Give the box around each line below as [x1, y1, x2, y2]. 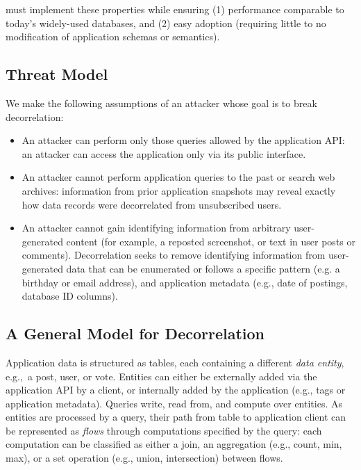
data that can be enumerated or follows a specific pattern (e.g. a [66, 261, 340, 275]
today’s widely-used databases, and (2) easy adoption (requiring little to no [6, 15, 326, 30]
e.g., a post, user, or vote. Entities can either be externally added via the [6, 368, 317, 383]
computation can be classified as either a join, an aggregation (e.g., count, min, [6, 437, 342, 451]
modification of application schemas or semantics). [6, 29, 220, 44]
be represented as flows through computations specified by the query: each [6, 423, 322, 437]
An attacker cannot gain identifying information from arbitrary [22, 220, 291, 235]
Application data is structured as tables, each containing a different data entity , [6, 355, 344, 369]
